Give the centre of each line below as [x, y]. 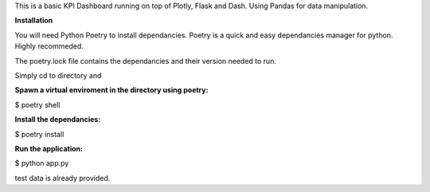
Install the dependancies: [58, 120]
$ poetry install [39, 134]
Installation [34, 21]
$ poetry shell [37, 104]
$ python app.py [42, 163]
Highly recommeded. [49, 46]
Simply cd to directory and [58, 75]
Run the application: [49, 148]
